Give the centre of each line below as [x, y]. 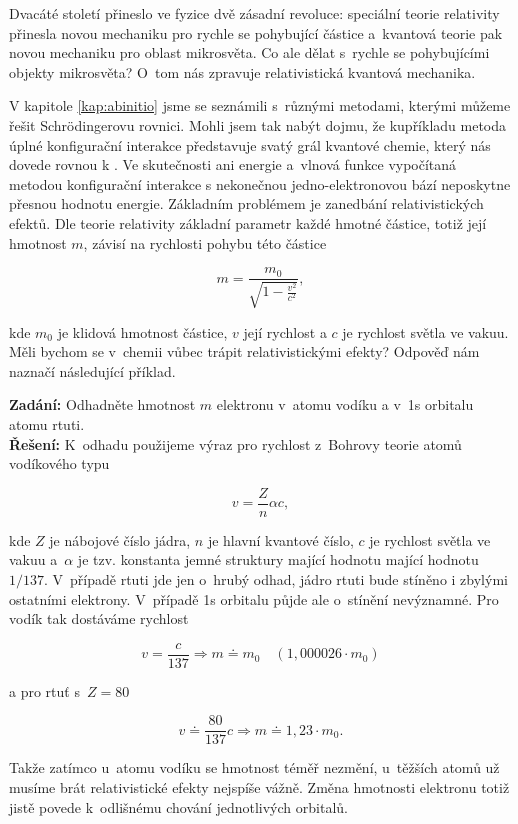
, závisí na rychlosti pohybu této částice [205, 242]
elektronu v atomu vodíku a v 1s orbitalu [345, 404]
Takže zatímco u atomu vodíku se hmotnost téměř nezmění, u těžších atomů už [254, 767]
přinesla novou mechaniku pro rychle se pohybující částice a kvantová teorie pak [256, 32]
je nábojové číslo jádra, [120, 539]
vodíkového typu [59, 463]
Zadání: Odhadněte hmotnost [102, 404]
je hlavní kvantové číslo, [280, 539]
